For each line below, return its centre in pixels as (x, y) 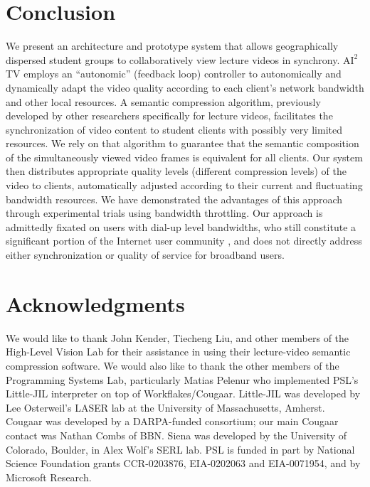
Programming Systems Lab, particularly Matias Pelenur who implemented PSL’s (182, 379)
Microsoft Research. (49, 477)
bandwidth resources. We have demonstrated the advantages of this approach (174, 199)
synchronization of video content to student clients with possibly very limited (174, 129)
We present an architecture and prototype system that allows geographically (172, 46)
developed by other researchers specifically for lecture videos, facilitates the (169, 116)
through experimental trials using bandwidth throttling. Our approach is (164, 213)
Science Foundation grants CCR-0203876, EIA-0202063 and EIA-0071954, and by (183, 463)
